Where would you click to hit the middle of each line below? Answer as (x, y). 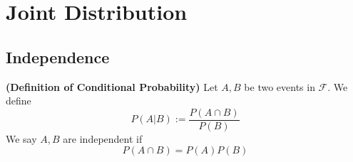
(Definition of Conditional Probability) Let (112, 86)
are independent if (103, 138)
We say (21, 138)
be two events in (280, 86)
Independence (58, 56)
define (19, 101)
